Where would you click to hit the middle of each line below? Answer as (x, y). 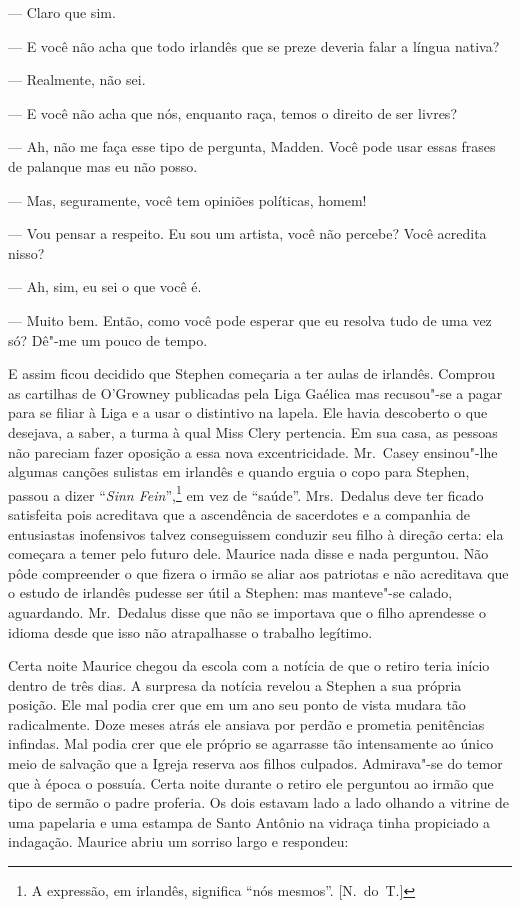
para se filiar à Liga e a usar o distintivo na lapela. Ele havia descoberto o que (248, 412)
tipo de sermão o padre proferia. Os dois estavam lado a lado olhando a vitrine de (259, 802)
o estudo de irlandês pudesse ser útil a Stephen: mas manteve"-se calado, (230, 592)
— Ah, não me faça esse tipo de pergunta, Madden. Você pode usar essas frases (252, 146)
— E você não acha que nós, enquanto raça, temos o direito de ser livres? (232, 112)
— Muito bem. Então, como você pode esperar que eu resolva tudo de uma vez (250, 319)
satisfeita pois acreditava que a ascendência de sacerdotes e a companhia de (239, 513)
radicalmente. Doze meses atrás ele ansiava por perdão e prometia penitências (246, 723)
